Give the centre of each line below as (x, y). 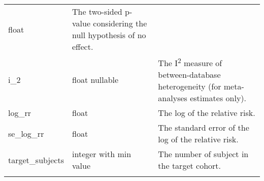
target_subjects (36, 160)
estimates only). (218, 98)
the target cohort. (189, 166)
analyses (173, 98)
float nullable (95, 80)
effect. (83, 47)
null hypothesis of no (109, 35)
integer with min (102, 154)
